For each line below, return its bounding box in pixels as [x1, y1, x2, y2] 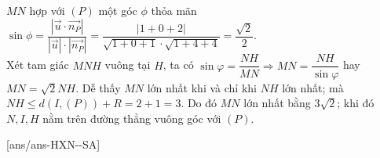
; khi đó [337, 95, 375, 111]
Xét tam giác [6, 56, 69, 73]
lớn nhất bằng [243, 95, 311, 111]
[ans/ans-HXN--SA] [6, 136, 100, 153]
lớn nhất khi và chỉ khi [147, 79, 257, 95]
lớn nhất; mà [282, 79, 344, 95]
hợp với [29, 2, 65, 18]
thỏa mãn [151, 2, 197, 18]
